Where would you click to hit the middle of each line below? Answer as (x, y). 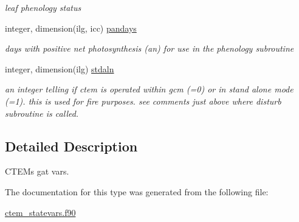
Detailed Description (71, 146)
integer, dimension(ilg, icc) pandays (71, 28)
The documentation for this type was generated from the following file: (137, 191)
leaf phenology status (43, 7)
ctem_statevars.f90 (40, 212)
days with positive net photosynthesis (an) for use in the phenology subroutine (149, 48)
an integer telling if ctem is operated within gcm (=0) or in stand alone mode (149, 89)
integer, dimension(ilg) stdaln (60, 68)
